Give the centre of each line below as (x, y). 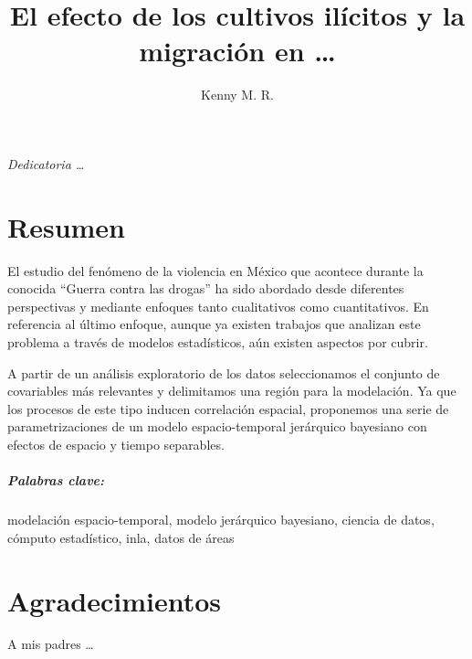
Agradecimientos (115, 600)
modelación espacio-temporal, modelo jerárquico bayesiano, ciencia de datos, (221, 520)
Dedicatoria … (46, 163)
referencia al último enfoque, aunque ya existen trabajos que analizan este (214, 324)
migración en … (237, 51)
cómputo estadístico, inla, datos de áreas (121, 537)
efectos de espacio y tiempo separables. (116, 444)
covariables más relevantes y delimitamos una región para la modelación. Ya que (232, 391)
